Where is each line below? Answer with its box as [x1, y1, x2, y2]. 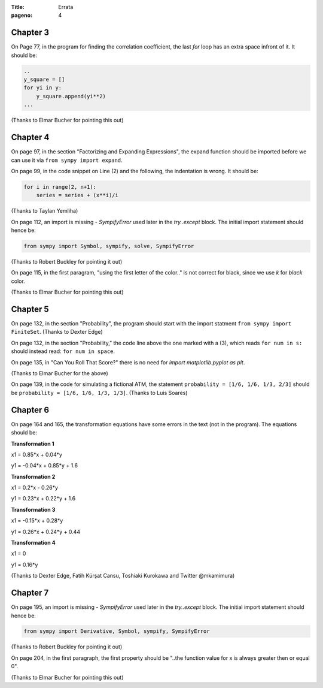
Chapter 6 [11, 405, 50, 415]
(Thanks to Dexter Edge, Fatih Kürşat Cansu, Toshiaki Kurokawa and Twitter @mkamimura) [11, 572, 235, 580]
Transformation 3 [11, 506, 56, 513]
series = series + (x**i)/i [36, 192, 119, 199]
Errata [58, 4, 74, 10]
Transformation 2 [11, 473, 56, 480]
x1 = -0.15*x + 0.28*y [11, 517, 63, 524]
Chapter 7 [11, 588, 49, 598]
